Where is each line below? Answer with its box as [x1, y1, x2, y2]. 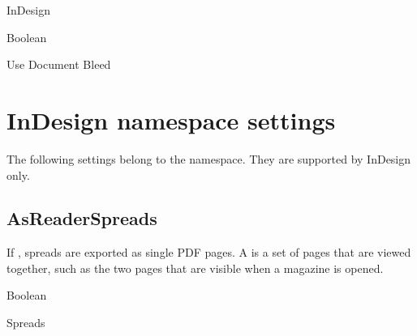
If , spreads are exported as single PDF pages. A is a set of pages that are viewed [6, 244, 411, 261]
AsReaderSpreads [6, 206, 157, 231]
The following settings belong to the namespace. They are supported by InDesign [6, 150, 411, 167]
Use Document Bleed [6, 56, 111, 73]
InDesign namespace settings [6, 103, 336, 136]
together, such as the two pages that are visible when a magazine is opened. [6, 259, 384, 276]
